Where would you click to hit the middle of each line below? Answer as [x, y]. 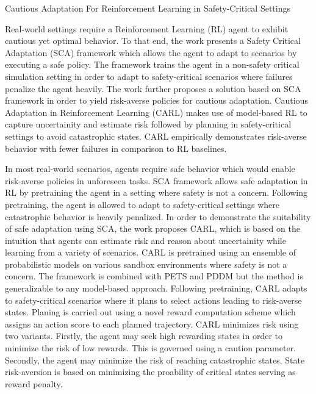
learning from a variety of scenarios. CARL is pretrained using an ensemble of [150, 252]
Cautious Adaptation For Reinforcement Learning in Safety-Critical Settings [148, 8]
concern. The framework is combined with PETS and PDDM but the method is [154, 276]
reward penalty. [34, 383]
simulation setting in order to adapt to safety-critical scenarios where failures [149, 76]
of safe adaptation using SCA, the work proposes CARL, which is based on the [153, 228]
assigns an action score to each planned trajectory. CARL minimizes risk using [152, 324]
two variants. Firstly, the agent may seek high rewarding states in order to [144, 336]
